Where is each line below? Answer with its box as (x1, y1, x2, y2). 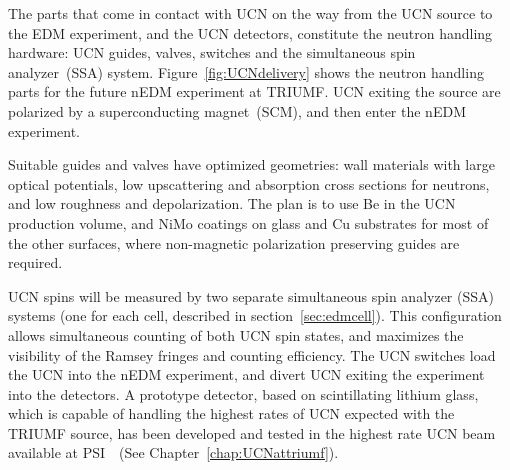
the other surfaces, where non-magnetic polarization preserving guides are (8, 232, 460, 253)
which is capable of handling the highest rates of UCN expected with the (8, 403, 455, 424)
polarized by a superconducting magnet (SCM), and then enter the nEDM (8, 100, 466, 121)
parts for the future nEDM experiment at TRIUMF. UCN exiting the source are (8, 81, 501, 102)
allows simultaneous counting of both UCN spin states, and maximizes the (8, 324, 464, 345)
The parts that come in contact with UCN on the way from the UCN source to (8, 3, 493, 23)
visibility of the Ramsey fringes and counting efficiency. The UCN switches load (8, 344, 496, 365)
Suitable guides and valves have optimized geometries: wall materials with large (8, 154, 495, 175)
